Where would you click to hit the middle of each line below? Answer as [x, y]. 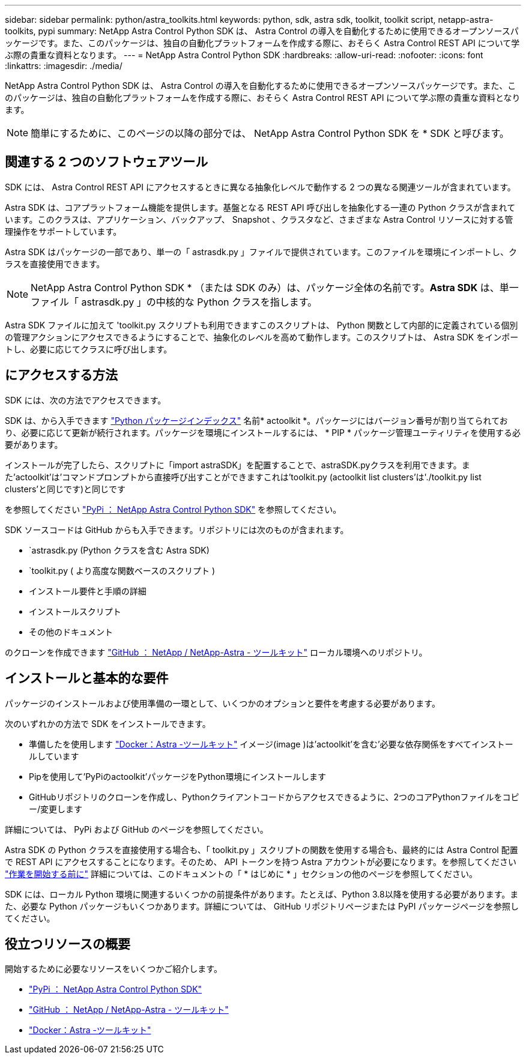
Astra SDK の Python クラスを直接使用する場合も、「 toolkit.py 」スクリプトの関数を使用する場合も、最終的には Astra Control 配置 [261, 849]
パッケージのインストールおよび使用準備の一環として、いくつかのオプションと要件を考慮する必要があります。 [222, 703]
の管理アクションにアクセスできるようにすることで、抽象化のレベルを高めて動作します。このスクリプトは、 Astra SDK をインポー [262, 337]
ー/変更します [56, 809]
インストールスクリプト [75, 611]
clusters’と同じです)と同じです [65, 489]
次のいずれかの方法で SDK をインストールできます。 [108, 723]
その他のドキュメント [71, 632]
